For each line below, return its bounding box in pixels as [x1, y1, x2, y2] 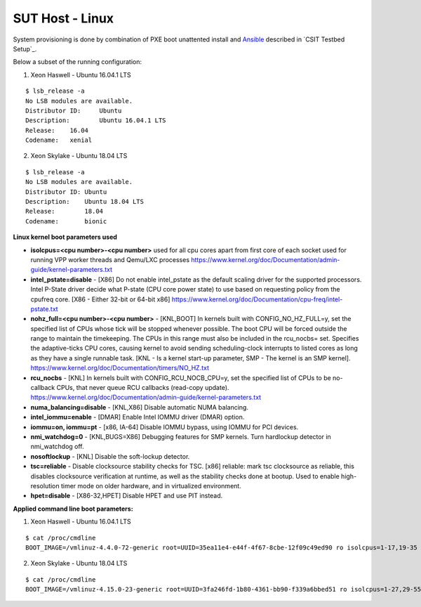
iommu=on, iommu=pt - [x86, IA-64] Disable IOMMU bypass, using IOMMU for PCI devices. [30, 422, 299, 431]
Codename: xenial [25, 136, 93, 144]
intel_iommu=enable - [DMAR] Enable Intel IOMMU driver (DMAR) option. [30, 413, 245, 422]
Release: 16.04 [25, 126, 89, 134]
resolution [30, 481, 60, 490]
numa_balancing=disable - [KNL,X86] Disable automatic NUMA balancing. [30, 403, 249, 411]
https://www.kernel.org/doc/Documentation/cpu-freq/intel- [171, 295, 343, 303]
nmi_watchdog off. [30, 443, 84, 451]
